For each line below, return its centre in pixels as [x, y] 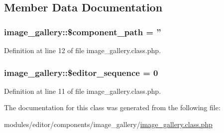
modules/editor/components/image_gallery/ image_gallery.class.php [108, 124]
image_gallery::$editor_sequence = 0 [81, 72]
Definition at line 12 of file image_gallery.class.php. [83, 50]
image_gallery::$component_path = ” [83, 32]
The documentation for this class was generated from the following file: [112, 107]
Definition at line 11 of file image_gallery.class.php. [83, 91]
